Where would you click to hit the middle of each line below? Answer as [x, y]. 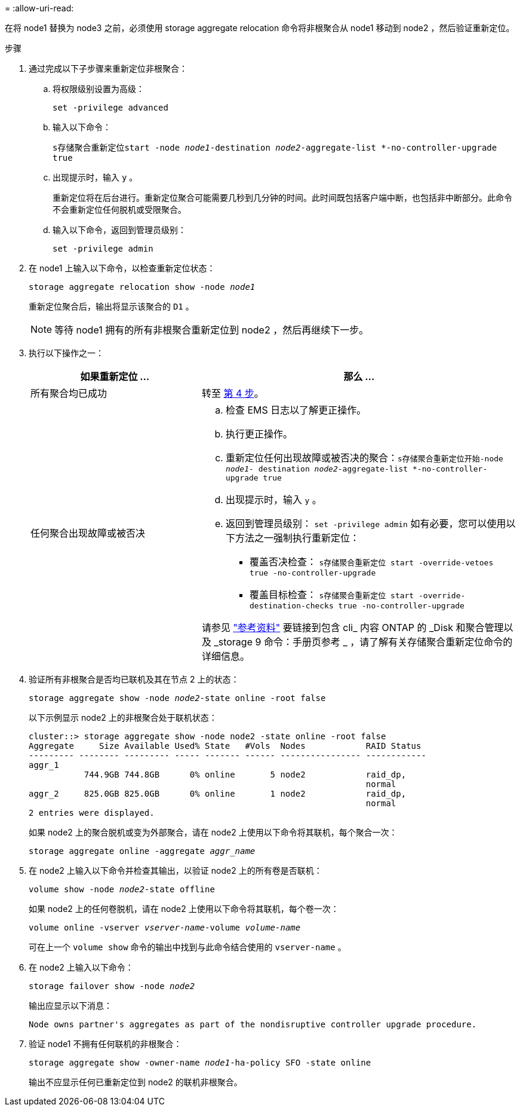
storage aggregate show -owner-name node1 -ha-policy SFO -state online [200, 1063]
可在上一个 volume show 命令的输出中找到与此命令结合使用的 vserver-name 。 [187, 947]
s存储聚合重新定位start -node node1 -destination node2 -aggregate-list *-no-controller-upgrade [275, 148]
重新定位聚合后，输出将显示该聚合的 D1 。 [111, 306]
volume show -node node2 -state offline [122, 889]
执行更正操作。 [259, 434]
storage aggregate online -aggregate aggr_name [142, 851]
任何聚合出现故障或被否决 [88, 533]
